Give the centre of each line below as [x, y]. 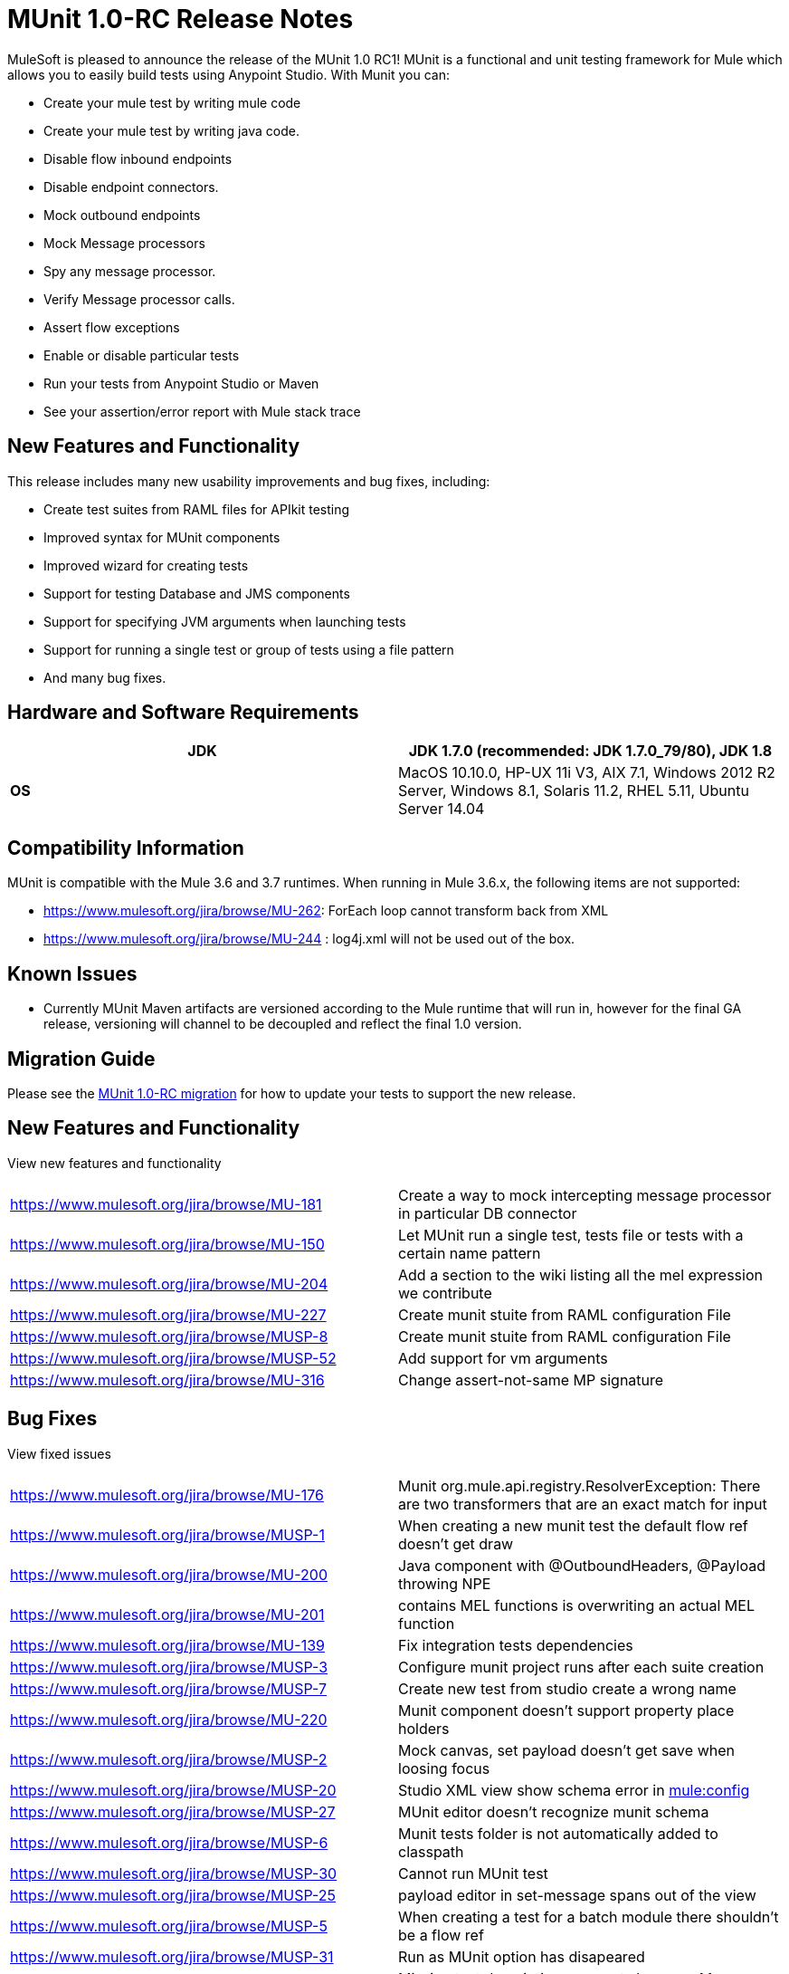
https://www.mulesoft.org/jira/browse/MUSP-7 [169, 1688]
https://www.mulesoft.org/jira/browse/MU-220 [169, 1719]
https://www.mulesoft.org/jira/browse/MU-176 [167, 1495]
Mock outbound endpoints [122, 215]
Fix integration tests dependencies [516, 1645]
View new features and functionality [114, 1163]
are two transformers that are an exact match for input [583, 1504]
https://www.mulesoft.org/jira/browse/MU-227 [168, 1314]
